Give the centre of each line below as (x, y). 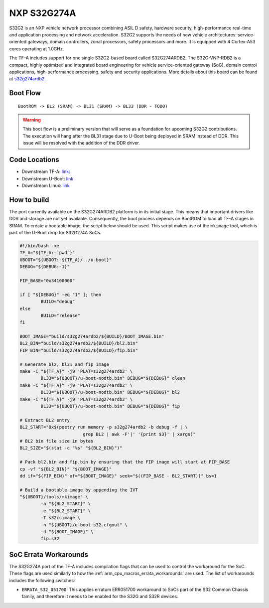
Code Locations (34, 160)
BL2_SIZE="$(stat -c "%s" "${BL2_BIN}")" (71, 448)
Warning (32, 120)
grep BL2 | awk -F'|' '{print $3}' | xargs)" (139, 434)
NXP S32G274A (43, 13)
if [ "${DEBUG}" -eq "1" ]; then (61, 295)
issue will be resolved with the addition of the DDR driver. (81, 143)
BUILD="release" (61, 315)
